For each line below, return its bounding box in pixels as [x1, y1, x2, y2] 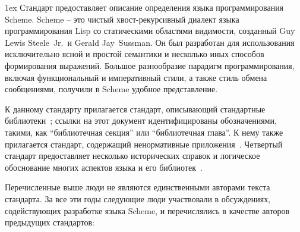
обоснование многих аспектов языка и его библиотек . [5, 161, 203, 173]
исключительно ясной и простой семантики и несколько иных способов [5, 48, 264, 60]
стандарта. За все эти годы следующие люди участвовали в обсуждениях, [5, 192, 271, 205]
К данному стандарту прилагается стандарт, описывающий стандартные [5, 102, 266, 115]
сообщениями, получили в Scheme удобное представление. [5, 83, 218, 95]
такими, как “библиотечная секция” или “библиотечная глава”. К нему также [5, 126, 283, 138]
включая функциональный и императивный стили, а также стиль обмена [5, 71, 267, 83]
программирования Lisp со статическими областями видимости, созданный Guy [5, 24, 295, 37]
